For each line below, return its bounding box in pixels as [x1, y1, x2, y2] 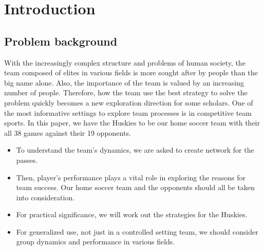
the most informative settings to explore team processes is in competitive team [4, 107, 252, 118]
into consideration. [16, 192, 75, 202]
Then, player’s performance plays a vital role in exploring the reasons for [16, 172, 246, 182]
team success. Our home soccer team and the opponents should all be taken [16, 182, 255, 193]
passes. [16, 154, 38, 165]
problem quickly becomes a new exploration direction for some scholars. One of [4, 97, 253, 108]
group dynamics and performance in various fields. [16, 236, 175, 247]
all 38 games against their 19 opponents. [4, 127, 131, 138]
